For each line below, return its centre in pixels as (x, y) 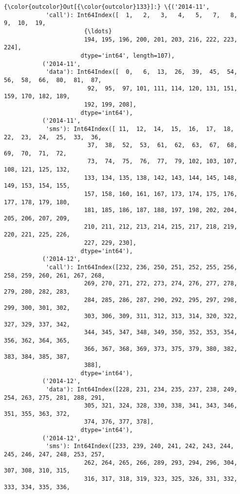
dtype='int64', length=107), (128, 55)
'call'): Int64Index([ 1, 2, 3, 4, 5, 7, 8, (141, 15)
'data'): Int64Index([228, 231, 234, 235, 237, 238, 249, (141, 389)
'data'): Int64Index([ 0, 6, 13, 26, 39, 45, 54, (141, 72)
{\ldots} (98, 31)
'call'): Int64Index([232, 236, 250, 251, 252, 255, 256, (141, 267)
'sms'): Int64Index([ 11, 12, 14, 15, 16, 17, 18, (140, 129)
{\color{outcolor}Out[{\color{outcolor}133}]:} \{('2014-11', (107, 7)
